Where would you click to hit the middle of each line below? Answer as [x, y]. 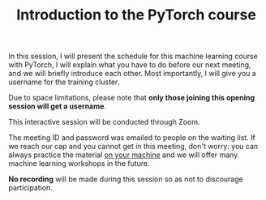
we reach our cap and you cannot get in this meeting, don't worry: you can [133, 147]
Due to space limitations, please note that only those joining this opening [132, 98]
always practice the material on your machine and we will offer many [123, 155]
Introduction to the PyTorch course [136, 15]
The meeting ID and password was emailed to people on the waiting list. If [132, 138]
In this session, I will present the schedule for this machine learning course [133, 56]
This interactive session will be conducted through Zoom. [104, 122]
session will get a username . [58, 106]
